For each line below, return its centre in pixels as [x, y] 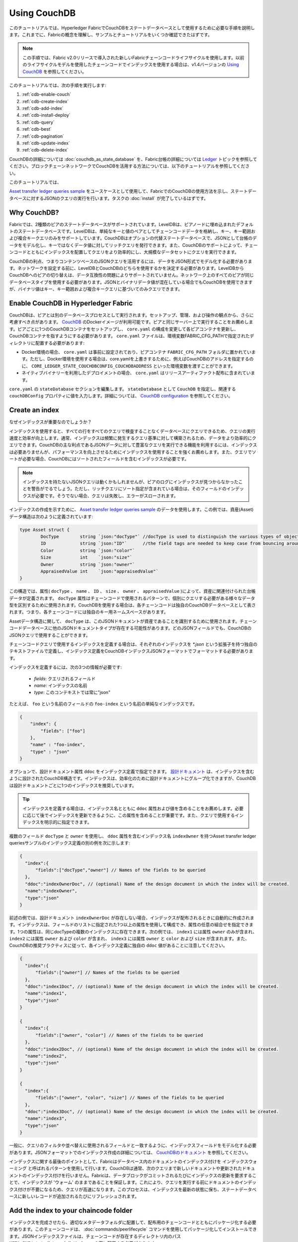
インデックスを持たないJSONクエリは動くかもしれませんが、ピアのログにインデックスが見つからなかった [130, 482]
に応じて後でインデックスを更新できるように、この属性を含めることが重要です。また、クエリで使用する [129, 815]
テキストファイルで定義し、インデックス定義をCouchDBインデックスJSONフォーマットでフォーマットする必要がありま [131, 651]
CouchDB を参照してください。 [55, 72]
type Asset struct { [44, 530]
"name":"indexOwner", [51, 891]
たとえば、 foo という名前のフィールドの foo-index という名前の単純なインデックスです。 [103, 703]
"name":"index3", [46, 1119]
